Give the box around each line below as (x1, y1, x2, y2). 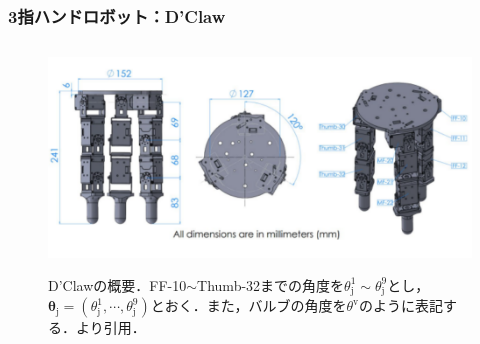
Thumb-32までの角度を (197, 274, 345, 295)
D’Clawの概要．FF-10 (48, 274, 187, 295)
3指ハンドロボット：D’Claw (8, 3, 226, 28)
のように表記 (359, 295, 444, 316)
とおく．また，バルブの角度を (150, 295, 347, 316)
